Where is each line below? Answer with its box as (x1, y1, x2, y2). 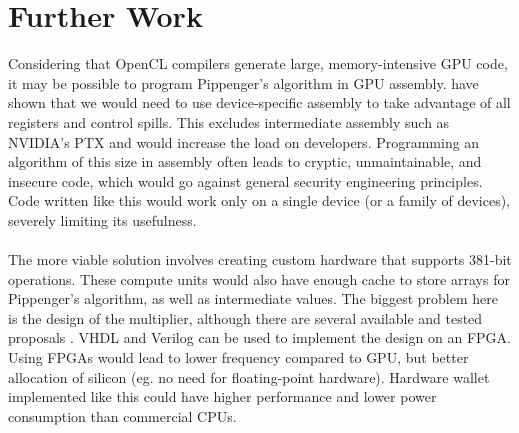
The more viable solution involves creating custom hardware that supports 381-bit (8, 249, 512, 270)
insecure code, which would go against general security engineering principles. (8, 170, 483, 191)
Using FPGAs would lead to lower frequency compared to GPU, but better (8, 347, 469, 368)
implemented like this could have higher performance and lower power (8, 386, 437, 407)
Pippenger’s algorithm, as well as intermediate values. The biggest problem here (8, 288, 498, 309)
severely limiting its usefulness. (8, 209, 197, 230)
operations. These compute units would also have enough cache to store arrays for (8, 268, 510, 289)
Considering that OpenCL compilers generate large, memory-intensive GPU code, (8, 53, 508, 74)
